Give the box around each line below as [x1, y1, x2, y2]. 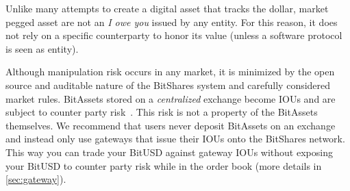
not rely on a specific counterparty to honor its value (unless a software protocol [5, 28, 342, 42]
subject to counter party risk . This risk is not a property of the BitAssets [5, 105, 318, 119]
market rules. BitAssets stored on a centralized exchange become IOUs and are [5, 91, 336, 105]
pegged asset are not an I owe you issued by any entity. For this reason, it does [5, 14, 338, 29]
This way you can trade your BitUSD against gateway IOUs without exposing [5, 144, 333, 159]
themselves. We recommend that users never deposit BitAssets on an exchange [5, 118, 336, 132]
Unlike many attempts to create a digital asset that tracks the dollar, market [5, 1, 329, 15]
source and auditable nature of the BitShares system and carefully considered [5, 77, 331, 92]
